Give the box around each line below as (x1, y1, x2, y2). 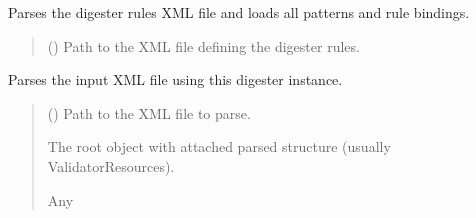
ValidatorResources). (47, 155, 175, 176)
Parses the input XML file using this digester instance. (8, 69, 343, 90)
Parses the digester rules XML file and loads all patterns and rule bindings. (8, 2, 470, 22)
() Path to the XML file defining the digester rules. (47, 35, 360, 56)
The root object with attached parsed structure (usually (47, 136, 391, 157)
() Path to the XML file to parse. (47, 102, 251, 123)
